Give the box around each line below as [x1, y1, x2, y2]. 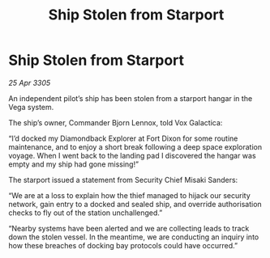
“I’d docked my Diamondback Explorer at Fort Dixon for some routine [8, 133, 238, 143]
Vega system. [8, 102, 54, 112]
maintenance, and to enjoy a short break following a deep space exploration [8, 142, 262, 151]
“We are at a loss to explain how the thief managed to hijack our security [8, 190, 251, 200]
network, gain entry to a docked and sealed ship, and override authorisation [8, 199, 262, 209]
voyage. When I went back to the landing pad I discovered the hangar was [8, 150, 257, 160]
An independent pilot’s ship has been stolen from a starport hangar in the [8, 93, 253, 103]
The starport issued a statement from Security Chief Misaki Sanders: [8, 175, 238, 184]
